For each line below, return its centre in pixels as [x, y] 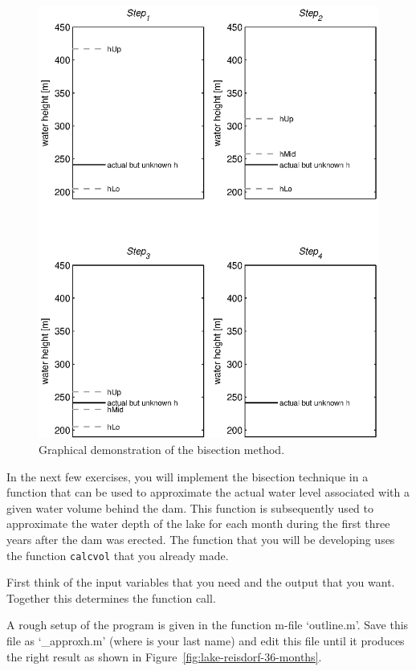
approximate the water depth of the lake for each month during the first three [198, 524]
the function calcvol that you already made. [118, 555]
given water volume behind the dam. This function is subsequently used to [190, 507]
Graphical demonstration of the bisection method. [162, 450]
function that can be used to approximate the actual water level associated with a [208, 492]
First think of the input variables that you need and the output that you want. [201, 582]
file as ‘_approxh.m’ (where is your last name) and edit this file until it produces [206, 641]
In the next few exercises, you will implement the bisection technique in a [188, 476]
